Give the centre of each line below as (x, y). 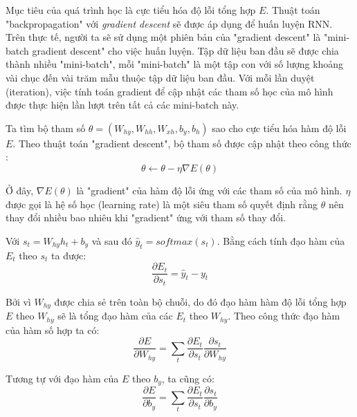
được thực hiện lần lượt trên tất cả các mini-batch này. (122, 105)
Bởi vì (18, 301)
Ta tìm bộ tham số (46, 128)
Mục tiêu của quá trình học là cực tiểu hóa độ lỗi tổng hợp (131, 10)
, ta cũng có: (188, 378)
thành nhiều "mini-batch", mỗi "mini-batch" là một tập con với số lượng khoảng (175, 64)
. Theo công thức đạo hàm (284, 316)
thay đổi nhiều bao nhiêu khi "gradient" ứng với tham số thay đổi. (146, 217)
